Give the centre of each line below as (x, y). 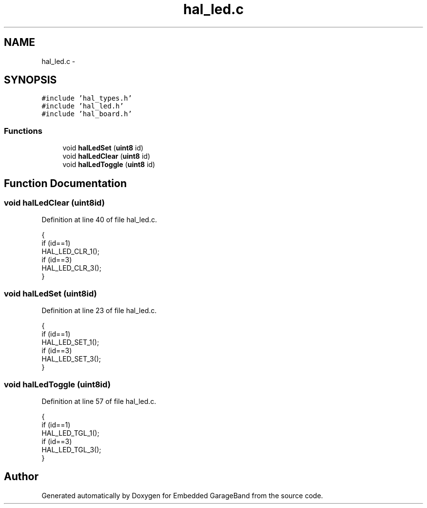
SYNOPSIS (30, 80)
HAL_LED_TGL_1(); (70, 433)
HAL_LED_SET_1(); (70, 342)
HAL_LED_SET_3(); (71, 359)
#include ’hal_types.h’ (87, 98)
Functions (23, 131)
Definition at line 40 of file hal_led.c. (99, 220)
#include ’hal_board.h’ (87, 114)
